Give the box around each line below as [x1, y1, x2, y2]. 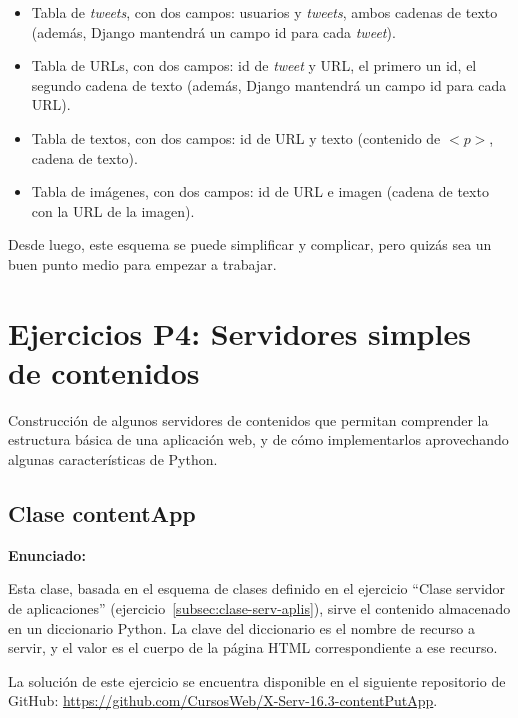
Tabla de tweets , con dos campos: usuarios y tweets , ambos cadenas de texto [31, 2, 498, 22]
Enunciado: [8, 544, 86, 565]
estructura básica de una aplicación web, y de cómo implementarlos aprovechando [8, 429, 509, 450]
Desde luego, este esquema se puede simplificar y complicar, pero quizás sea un [8, 234, 492, 255]
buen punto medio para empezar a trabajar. [8, 253, 277, 274]
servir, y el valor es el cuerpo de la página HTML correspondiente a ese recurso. [8, 637, 498, 658]
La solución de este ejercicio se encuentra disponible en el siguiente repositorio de [8, 670, 506, 691]
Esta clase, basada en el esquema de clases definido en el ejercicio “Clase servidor [8, 578, 506, 599]
